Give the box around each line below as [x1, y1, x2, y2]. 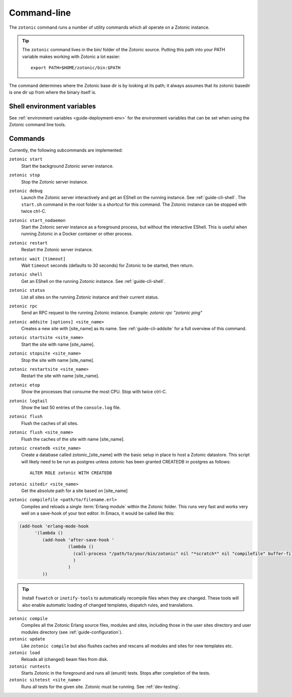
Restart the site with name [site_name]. [21, 373, 100, 379]
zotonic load [9, 650, 40, 656]
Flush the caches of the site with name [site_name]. [21, 436, 125, 442]
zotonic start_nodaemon [9, 218, 66, 223]
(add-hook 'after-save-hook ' [42, 537, 114, 542]
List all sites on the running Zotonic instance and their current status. [21, 294, 159, 300]
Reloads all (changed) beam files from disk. [21, 657, 109, 662]
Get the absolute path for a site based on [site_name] [21, 488, 128, 494]
